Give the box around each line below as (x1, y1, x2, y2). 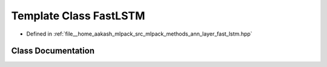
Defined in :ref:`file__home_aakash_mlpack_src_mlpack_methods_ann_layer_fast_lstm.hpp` (26, 30, 253, 37)
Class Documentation (11, 46, 95, 56)
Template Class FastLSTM (11, 9, 145, 22)
